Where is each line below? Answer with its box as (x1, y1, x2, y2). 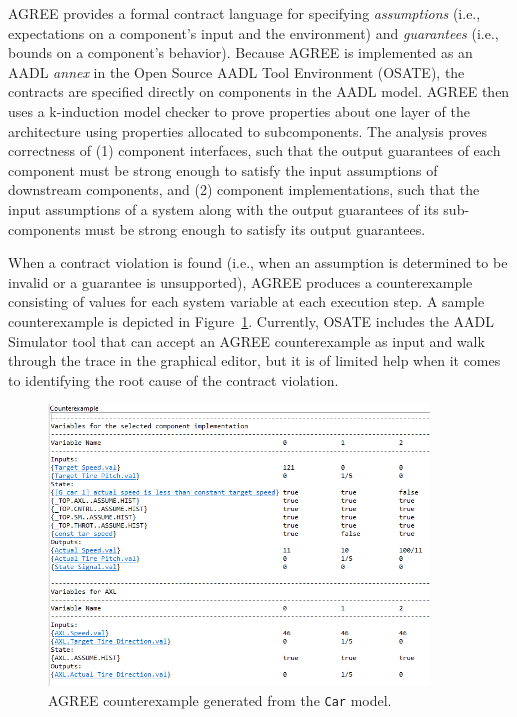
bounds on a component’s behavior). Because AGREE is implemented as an (8, 42, 473, 63)
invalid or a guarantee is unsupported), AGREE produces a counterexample (8, 271, 473, 292)
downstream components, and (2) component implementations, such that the (8, 179, 480, 200)
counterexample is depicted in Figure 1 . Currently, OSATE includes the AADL (8, 310, 495, 331)
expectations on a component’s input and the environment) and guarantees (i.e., (8, 22, 499, 43)
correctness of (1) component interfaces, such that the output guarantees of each (8, 140, 501, 161)
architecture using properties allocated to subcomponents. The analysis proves (8, 120, 488, 141)
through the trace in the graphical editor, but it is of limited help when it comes (8, 350, 501, 371)
